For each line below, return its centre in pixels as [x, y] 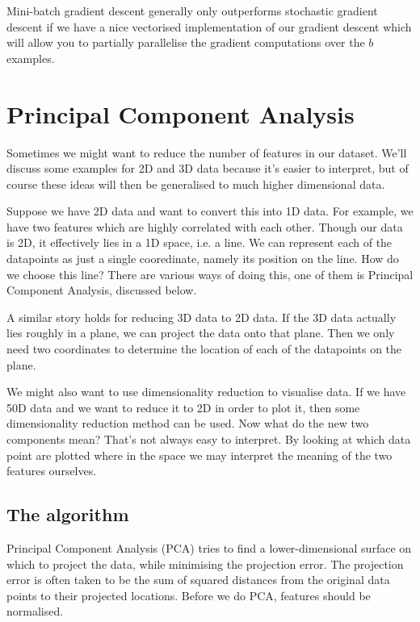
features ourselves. [52, 471]
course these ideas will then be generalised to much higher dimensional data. [196, 184]
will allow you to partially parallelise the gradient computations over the [186, 42]
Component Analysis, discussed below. [102, 290]
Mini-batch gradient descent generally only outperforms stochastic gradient [192, 10]
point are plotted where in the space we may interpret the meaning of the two [199, 455]
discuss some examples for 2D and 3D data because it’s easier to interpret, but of [208, 168]
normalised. [35, 611]
